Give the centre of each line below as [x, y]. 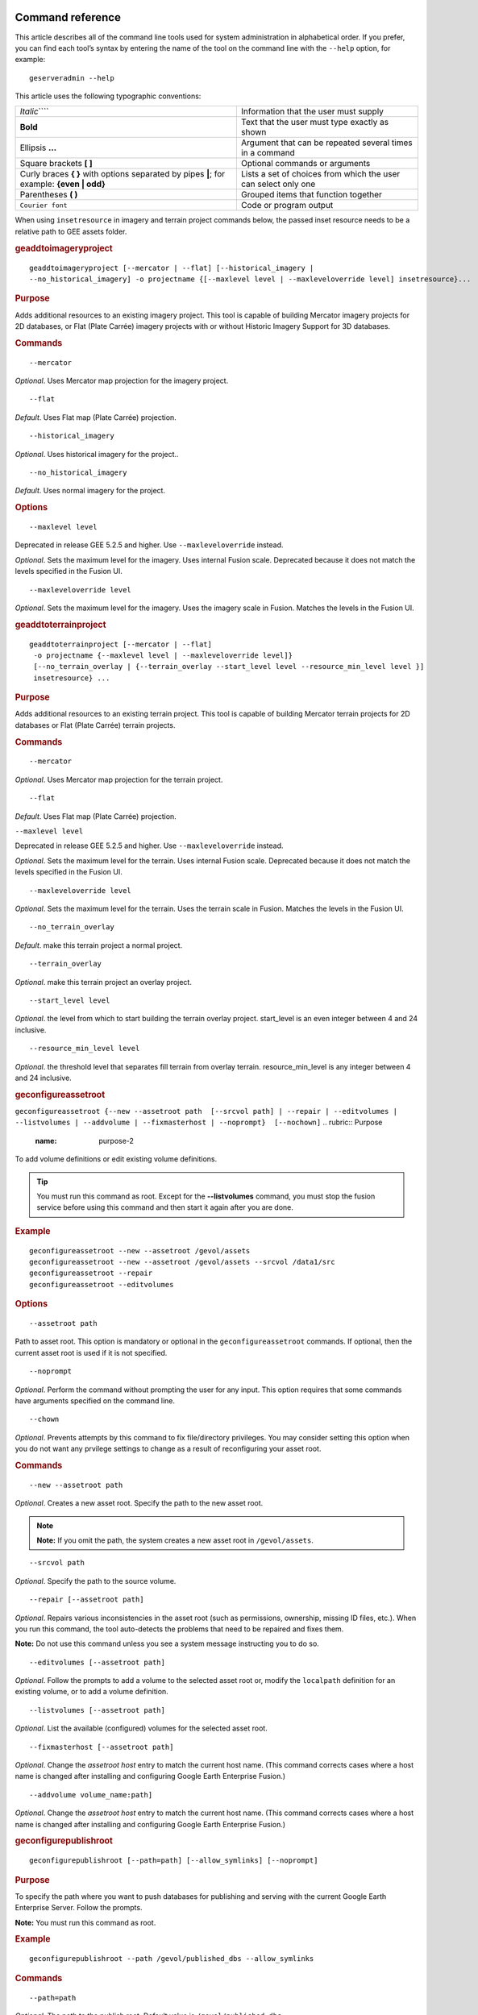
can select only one [278, 184]
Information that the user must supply [312, 111]
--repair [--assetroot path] [87, 1600]
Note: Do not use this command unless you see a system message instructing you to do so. [167, 1643]
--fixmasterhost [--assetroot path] [102, 1747]
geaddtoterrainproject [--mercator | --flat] [121, 644]
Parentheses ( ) [49, 195]
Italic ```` [34, 111]
